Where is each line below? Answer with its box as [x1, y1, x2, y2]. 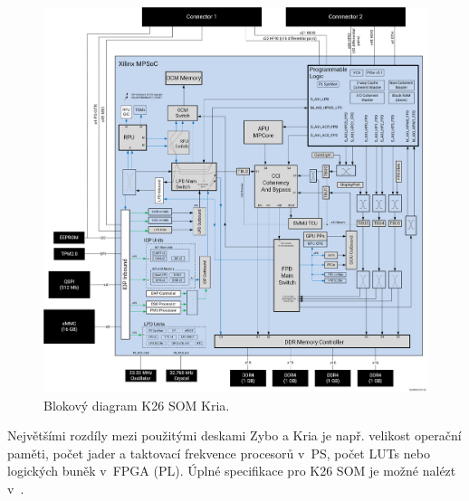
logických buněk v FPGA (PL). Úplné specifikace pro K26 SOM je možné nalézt [7, 461, 456, 480]
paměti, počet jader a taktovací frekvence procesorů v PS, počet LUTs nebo [7, 443, 430, 462]
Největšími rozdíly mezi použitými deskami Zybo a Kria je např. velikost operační [7, 426, 462, 445]
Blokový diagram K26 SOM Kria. [43, 395, 230, 414]
